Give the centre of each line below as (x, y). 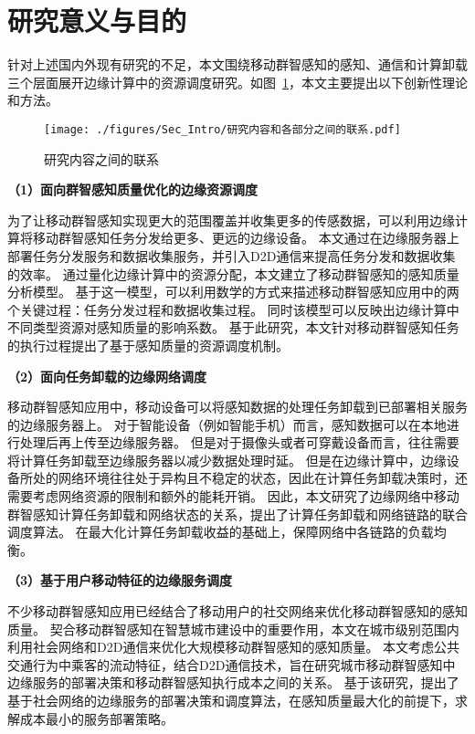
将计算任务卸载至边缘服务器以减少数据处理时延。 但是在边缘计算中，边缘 (227, 460)
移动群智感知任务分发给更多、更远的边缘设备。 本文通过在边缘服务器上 (246, 238)
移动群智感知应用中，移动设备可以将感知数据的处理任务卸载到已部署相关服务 (237, 407)
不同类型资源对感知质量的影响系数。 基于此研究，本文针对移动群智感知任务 (233, 327)
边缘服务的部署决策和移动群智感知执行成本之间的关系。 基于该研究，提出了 (233, 682)
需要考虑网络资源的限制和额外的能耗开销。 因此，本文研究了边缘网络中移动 (233, 496)
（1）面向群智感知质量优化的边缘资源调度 (133, 189)
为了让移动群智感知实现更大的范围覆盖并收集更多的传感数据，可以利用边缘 (231, 220)
